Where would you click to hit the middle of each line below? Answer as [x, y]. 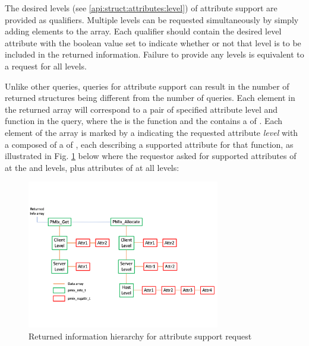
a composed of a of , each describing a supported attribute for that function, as [149, 144]
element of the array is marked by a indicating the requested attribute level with [152, 132]
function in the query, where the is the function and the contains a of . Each [144, 121]
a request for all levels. [46, 66]
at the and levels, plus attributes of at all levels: [92, 167]
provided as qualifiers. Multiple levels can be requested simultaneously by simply [152, 19]
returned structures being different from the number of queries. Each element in [150, 98]
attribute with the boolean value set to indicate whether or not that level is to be [153, 42]
